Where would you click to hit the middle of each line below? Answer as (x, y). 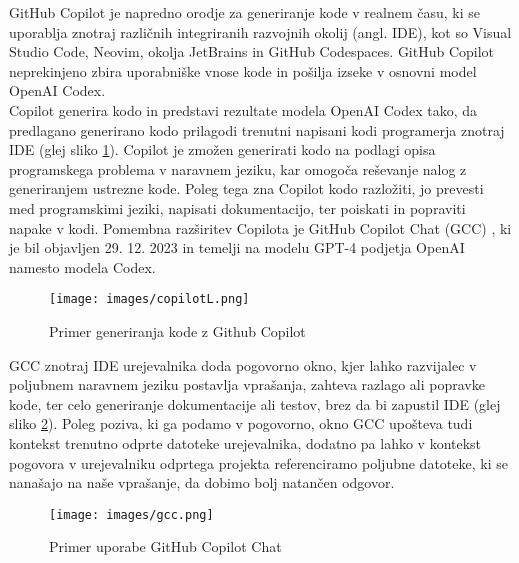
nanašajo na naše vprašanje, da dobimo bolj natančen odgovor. (202, 482)
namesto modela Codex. (82, 266)
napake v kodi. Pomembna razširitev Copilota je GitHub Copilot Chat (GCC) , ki (260, 227)
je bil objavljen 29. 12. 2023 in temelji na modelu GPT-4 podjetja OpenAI (237, 247)
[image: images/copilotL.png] (149, 299)
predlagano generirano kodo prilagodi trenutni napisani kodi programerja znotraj (257, 129)
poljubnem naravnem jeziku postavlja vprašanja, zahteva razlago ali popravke (247, 384)
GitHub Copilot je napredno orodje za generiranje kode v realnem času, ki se (245, 12)
